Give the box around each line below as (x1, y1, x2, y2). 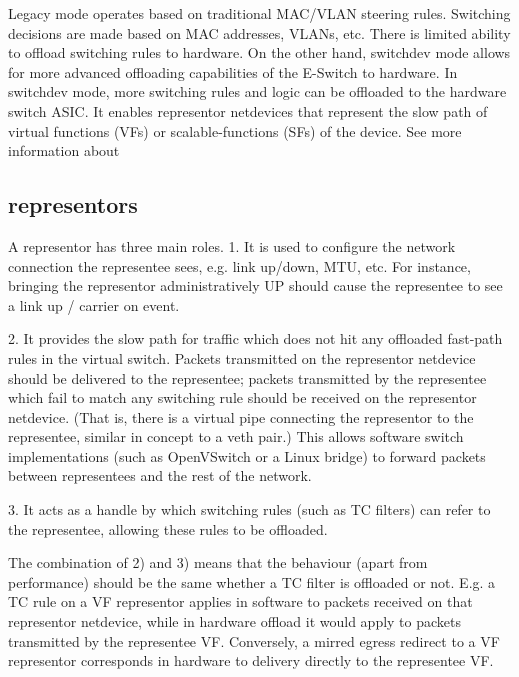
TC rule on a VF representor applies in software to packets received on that (8, 591, 473, 612)
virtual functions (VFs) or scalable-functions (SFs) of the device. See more (8, 120, 462, 141)
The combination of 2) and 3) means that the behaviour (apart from (8, 552, 428, 573)
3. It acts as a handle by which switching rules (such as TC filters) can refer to (8, 499, 491, 520)
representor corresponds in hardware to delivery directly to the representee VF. (8, 650, 494, 671)
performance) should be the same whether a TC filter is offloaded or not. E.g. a (8, 571, 496, 592)
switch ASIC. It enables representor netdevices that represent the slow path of (8, 100, 488, 121)
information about (8, 140, 120, 161)
